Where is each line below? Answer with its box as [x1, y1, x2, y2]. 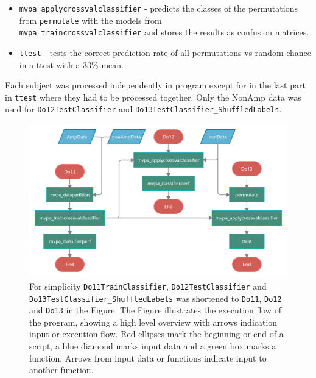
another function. [29, 363, 94, 376]
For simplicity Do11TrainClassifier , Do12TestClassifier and [29, 279, 267, 292]
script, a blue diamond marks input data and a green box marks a [29, 340, 276, 352]
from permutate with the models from [19, 13, 162, 26]
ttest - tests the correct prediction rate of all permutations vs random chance [19, 46, 312, 59]
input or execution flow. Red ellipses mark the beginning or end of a [29, 327, 284, 340]
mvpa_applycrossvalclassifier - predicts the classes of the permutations [19, 2, 298, 14]
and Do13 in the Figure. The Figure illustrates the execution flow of [29, 304, 281, 316]
